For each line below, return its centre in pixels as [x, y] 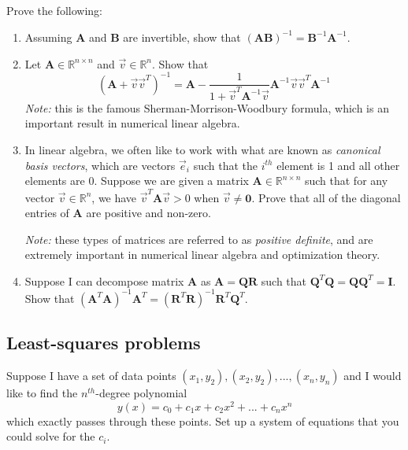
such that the [225, 165]
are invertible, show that [182, 37]
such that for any [346, 181]
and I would [373, 376]
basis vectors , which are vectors [100, 165]
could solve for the [51, 436]
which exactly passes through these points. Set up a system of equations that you [203, 420]
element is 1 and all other [338, 165]
